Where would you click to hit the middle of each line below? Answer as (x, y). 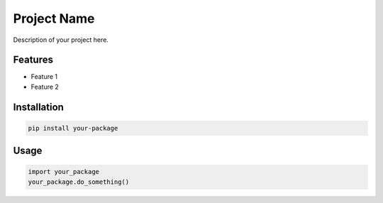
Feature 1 (44, 77)
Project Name (54, 18)
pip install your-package (73, 128)
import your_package (63, 172)
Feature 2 (45, 87)
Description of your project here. (61, 40)
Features (33, 60)
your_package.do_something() (79, 182)
